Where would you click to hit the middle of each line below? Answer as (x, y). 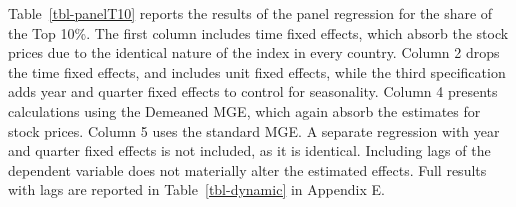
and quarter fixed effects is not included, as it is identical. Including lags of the (249, 150)
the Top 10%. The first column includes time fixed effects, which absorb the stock (258, 32)
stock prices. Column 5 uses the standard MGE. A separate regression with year (254, 130)
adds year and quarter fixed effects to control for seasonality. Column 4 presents (253, 91)
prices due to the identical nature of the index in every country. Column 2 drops (254, 52)
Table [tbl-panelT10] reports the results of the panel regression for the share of (250, 13)
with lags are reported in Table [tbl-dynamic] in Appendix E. (196, 189)
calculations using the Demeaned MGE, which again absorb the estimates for (244, 110)
